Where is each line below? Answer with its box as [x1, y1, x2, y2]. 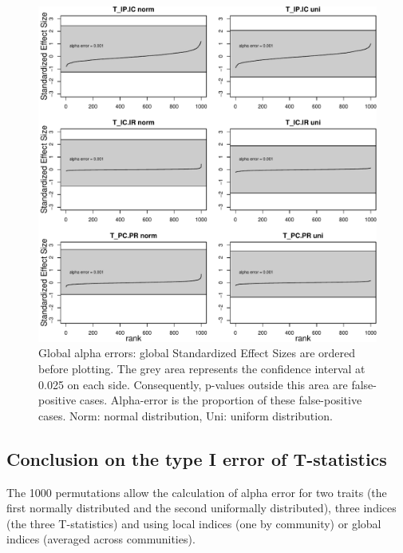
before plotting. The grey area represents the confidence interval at [38, 360, 365, 377]
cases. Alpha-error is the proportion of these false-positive [79, 392, 362, 408]
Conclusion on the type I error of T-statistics [6, 446, 387, 471]
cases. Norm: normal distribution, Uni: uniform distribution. [38, 407, 333, 424]
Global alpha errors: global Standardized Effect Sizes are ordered [38, 344, 356, 361]
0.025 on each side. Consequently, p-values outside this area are [38, 376, 348, 392]
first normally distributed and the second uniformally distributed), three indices [6, 499, 397, 516]
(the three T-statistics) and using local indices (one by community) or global [6, 515, 381, 531]
